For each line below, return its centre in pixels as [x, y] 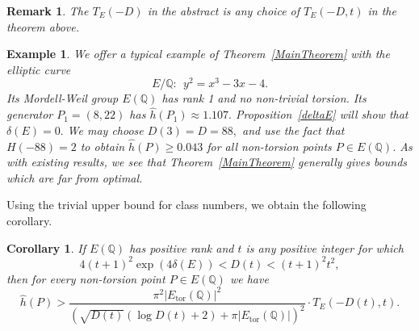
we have [249, 278]
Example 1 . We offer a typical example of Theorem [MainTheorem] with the [198, 54]
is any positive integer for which [325, 247]
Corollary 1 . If [46, 247]
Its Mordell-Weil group [63, 98]
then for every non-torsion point [86, 278]
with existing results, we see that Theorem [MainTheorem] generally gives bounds [207, 162]
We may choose [105, 130]
